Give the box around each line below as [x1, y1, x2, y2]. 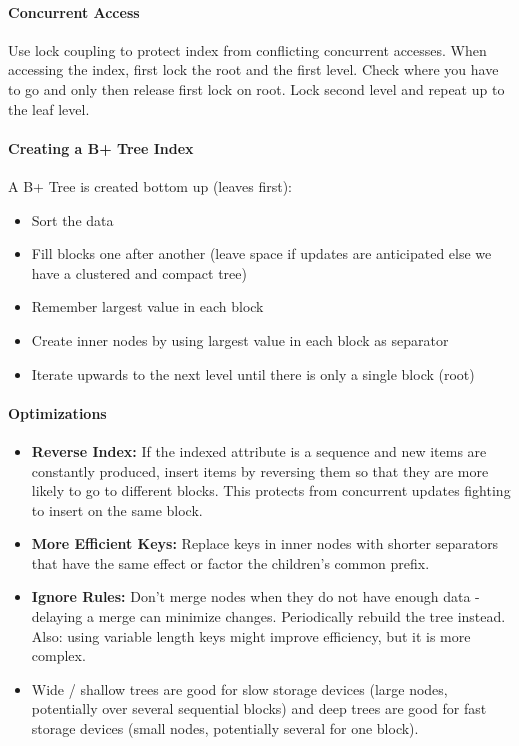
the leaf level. [8, 98, 90, 119]
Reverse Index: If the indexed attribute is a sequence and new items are [31, 440, 487, 461]
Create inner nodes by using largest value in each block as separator [31, 329, 449, 350]
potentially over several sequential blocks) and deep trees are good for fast [31, 698, 487, 719]
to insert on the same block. [31, 499, 203, 520]
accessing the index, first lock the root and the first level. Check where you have [8, 59, 499, 80]
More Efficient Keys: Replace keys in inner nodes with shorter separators [31, 533, 499, 554]
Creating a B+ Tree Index [8, 137, 194, 158]
